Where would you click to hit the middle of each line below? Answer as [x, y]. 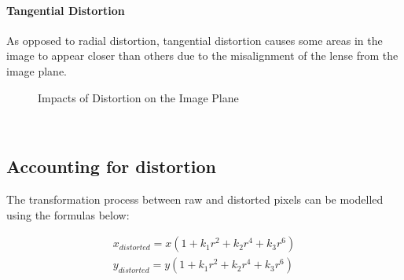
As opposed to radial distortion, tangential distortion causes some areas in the [195, 40]
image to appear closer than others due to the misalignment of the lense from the [202, 55]
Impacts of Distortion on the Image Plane [138, 97]
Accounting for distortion [111, 166]
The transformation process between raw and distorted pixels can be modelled [195, 199]
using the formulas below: [68, 214]
